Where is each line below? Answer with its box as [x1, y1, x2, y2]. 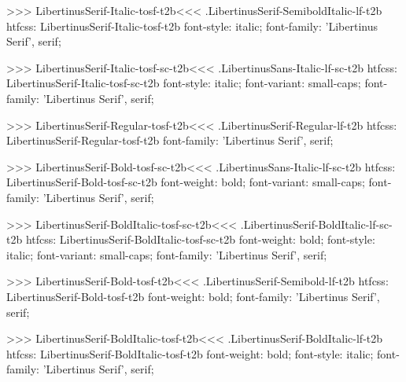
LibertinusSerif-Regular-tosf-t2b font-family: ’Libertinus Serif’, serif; [6, 132, 334, 149]
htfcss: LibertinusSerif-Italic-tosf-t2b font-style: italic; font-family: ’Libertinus [6, 17, 378, 34]
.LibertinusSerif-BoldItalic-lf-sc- [240, 215, 393, 232]
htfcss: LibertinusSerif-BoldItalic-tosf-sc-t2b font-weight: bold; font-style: [25, 231, 375, 248]
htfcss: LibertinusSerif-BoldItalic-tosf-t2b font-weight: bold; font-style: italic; [6, 345, 374, 362]
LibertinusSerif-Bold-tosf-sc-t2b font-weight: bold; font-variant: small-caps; [6, 174, 365, 190]
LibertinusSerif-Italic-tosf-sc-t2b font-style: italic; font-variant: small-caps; [6, 75, 361, 91]
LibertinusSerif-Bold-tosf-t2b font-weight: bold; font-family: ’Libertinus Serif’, [6, 288, 380, 304]
